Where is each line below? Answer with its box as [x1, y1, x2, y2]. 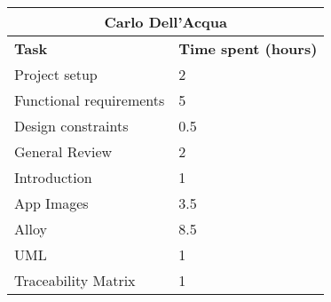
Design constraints [14, 115, 129, 136]
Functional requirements [14, 90, 165, 110]
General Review [14, 141, 113, 162]
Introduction [14, 167, 92, 187]
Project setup [14, 64, 98, 84]
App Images [14, 193, 89, 213]
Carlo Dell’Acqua [104, 12, 227, 32]
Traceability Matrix [14, 270, 136, 290]
